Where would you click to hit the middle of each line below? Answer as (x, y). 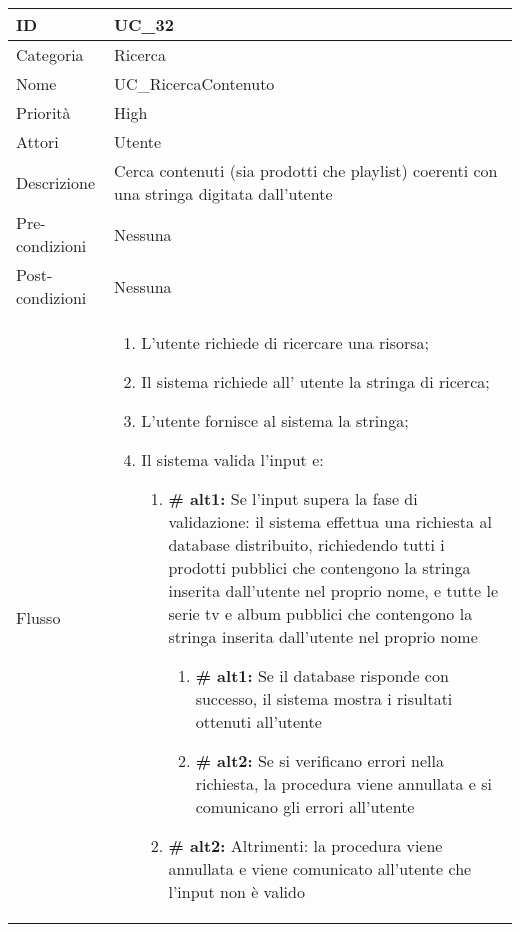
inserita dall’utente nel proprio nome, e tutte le (333, 590)
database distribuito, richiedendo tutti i (306, 544)
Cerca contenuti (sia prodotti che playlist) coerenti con (306, 170)
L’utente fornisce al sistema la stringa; (275, 420)
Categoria (50, 54)
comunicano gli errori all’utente (305, 806)
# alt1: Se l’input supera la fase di (293, 498)
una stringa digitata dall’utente (223, 193)
